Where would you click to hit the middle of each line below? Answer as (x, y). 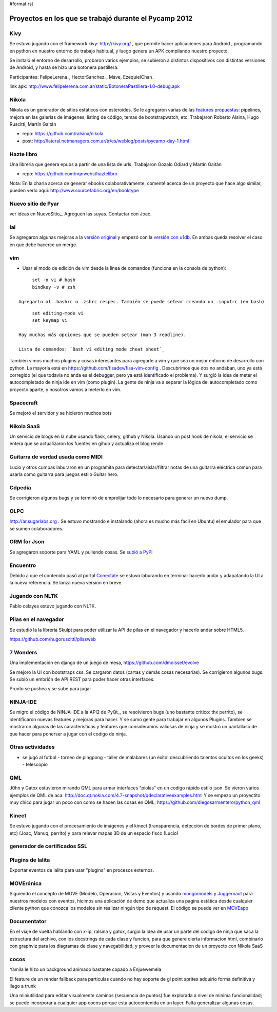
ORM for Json (27, 542)
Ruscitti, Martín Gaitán (33, 124)
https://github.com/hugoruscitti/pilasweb (53, 639)
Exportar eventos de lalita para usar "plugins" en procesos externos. (82, 870)
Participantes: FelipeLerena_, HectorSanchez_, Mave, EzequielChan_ (82, 77)
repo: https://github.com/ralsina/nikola (63, 134)
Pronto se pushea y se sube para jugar (51, 689)
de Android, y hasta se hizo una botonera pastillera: (64, 67)
